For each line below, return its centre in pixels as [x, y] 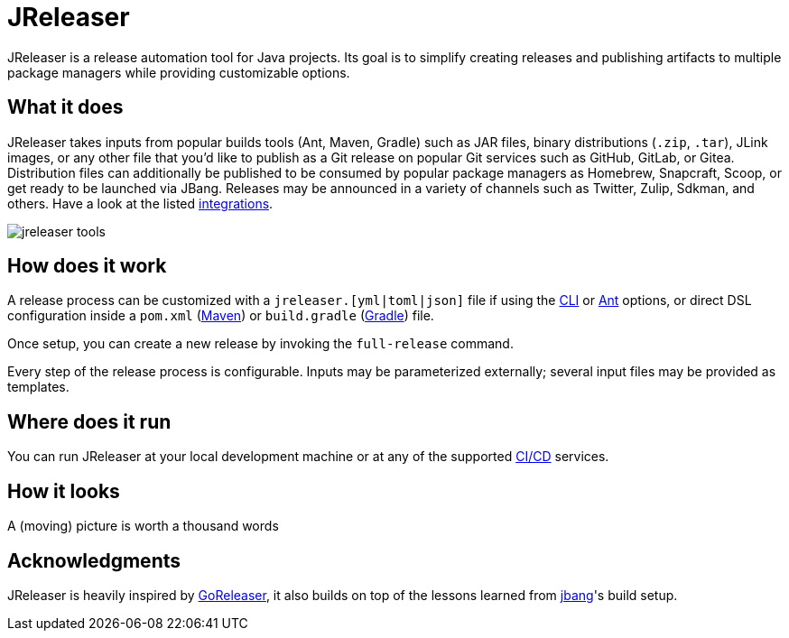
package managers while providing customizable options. [179, 72]
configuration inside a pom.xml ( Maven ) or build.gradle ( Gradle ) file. [221, 316]
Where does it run [89, 421]
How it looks [64, 491]
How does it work [87, 266]
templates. [38, 387]
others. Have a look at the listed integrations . [140, 203]
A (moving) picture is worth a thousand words [143, 526]
